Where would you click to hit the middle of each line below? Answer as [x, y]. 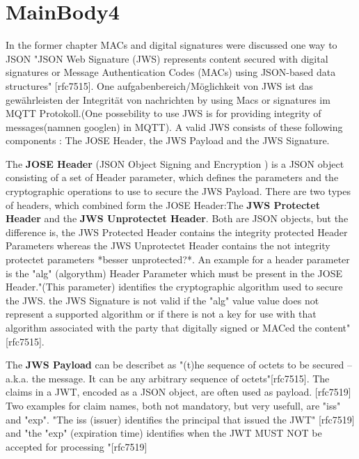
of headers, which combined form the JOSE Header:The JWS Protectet [163, 204]
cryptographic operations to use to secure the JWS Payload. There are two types [178, 191]
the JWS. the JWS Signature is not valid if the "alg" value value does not [162, 300]
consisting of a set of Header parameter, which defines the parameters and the [172, 177]
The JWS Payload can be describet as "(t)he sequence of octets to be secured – [179, 365]
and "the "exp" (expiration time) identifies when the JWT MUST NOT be [164, 433]
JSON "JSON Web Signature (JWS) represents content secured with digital [167, 58]
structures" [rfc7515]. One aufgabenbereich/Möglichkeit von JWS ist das [159, 85]
